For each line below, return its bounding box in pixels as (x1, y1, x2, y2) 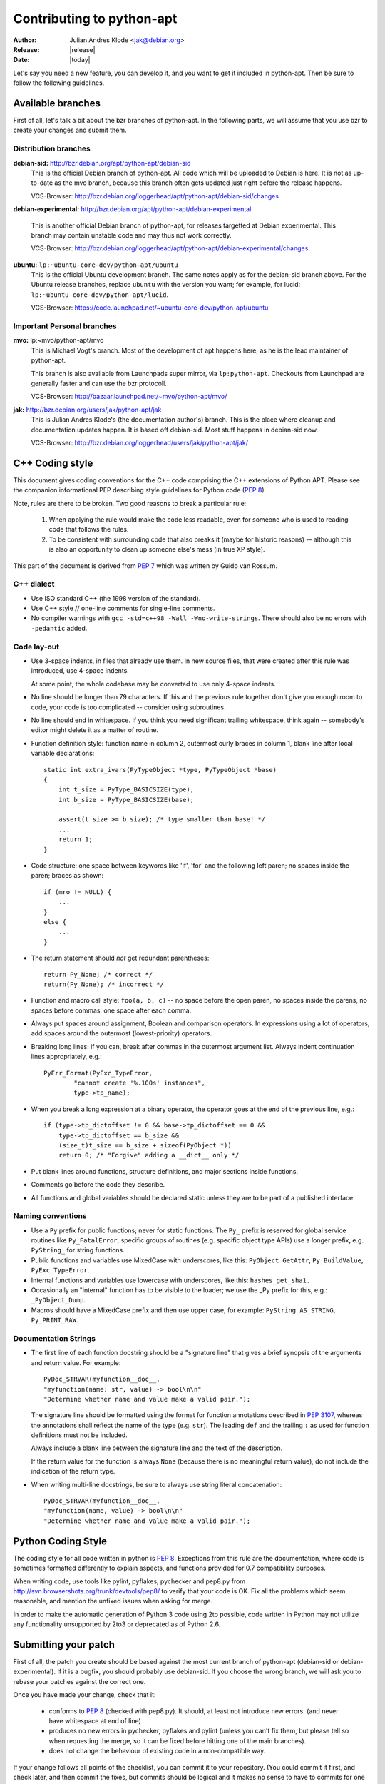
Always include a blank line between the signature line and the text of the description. (31, 1444, 283, 1452)
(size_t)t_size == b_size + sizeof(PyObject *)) (58, 1142, 232, 1149)
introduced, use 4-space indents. (31, 667, 130, 675)
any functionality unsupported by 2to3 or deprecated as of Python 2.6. (13, 1620, 221, 1628)
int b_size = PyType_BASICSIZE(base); (58, 796, 195, 804)
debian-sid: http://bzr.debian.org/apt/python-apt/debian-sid (13, 158, 191, 167)
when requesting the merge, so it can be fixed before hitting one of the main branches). (48, 1736, 307, 1745)
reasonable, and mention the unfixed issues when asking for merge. (13, 1597, 213, 1606)
